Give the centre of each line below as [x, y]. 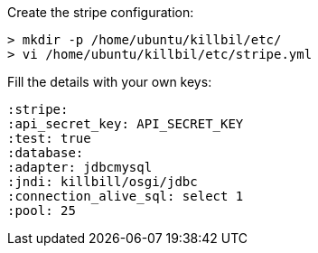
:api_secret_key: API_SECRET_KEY [126, 124]
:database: [46, 153]
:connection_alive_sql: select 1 [126, 196]
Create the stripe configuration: [101, 12]
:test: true [49, 138]
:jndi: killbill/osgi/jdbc [103, 182]
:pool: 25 [42, 211]
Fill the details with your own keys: [110, 82]
